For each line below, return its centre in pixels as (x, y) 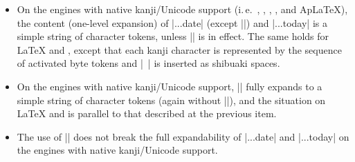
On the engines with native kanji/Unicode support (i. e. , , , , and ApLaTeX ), (182, 9)
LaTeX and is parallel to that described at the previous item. (147, 113)
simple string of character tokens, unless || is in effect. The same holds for (173, 36)
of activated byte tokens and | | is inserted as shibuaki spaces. (148, 63)
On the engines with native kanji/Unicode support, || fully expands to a (170, 86)
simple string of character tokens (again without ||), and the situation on (171, 100)
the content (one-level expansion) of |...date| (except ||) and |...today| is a (172, 22)
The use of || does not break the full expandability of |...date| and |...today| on (183, 136)
